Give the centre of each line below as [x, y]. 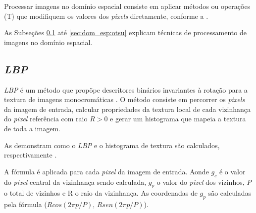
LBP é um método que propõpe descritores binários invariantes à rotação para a [126, 89]
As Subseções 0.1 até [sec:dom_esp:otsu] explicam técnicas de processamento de [125, 32]
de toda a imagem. [32, 128]
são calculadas [230, 193]
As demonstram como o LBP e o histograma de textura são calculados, [112, 145]
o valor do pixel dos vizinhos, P [204, 182]
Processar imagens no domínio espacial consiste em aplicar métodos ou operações [127, 6]
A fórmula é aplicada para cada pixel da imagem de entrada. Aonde [106, 171]
